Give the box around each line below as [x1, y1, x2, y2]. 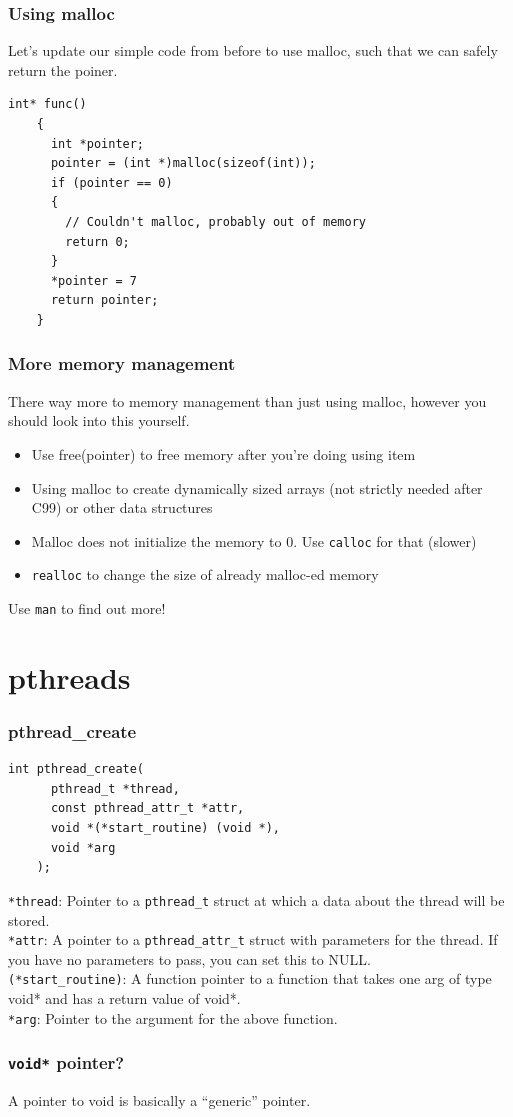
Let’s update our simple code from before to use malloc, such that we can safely [8, 40, 498, 61]
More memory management [8, 351, 236, 376]
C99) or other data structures [31, 497, 213, 518]
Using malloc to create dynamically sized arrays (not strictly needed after [31, 477, 483, 498]
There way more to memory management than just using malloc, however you [8, 390, 487, 411]
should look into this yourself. [8, 410, 190, 431]
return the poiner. [8, 59, 118, 80]
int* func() [8, 97, 87, 112]
